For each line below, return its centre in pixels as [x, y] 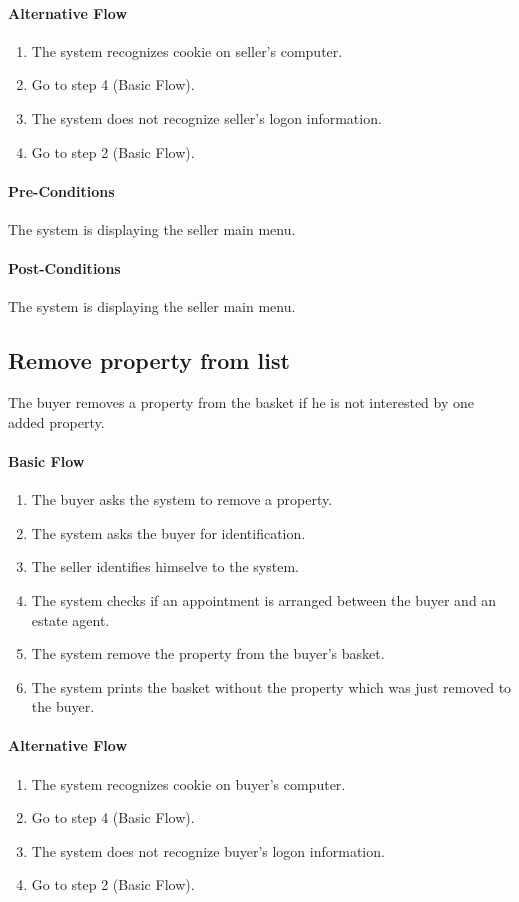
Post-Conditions [64, 268]
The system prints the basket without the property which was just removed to [271, 686]
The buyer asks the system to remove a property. [182, 499]
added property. [56, 421]
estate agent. [70, 619]
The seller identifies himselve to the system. [165, 566]
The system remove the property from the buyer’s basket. [208, 653]
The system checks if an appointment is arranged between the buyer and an [264, 599]
